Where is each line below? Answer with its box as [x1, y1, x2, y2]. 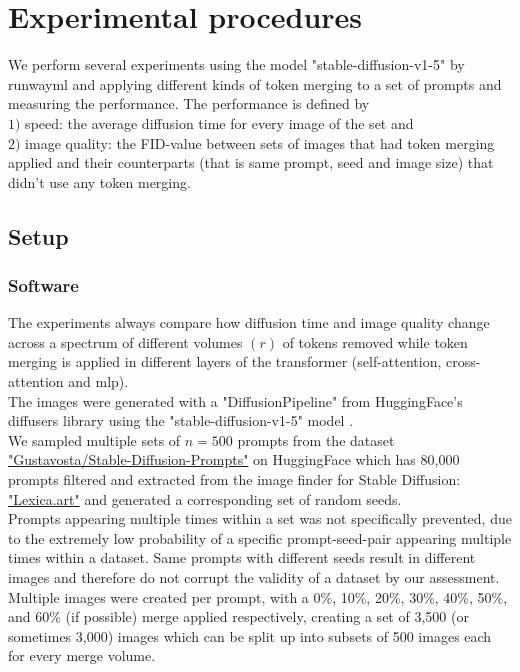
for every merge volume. [8, 645, 156, 666]
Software [8, 272, 79, 297]
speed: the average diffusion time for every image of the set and [25, 112, 414, 133]
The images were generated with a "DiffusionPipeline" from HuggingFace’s [8, 390, 463, 411]
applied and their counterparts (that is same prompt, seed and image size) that [8, 152, 494, 173]
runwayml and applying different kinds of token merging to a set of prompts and [8, 73, 502, 94]
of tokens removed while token [282, 331, 468, 352]
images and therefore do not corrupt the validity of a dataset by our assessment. [8, 567, 500, 587]
